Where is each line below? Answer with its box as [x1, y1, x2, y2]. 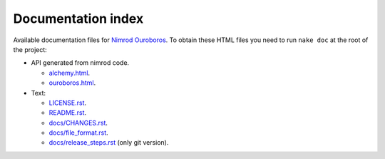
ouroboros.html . [48, 78, 96, 87]
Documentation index [13, 11, 144, 26]
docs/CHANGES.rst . [48, 118, 108, 127]
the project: [13, 45, 48, 53]
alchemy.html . [48, 68, 91, 77]
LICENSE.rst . [48, 98, 87, 107]
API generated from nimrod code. [31, 58, 130, 67]
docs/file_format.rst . [48, 128, 108, 137]
